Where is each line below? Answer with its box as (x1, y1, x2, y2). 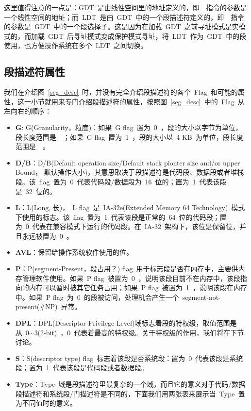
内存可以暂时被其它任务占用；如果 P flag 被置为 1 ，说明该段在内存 (29, 282, 247, 293)
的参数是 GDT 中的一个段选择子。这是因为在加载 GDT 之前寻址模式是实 (4, 21, 239, 32)
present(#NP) (15, 301, 58, 312)
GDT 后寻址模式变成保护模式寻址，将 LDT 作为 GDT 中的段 (48, 31, 247, 41)
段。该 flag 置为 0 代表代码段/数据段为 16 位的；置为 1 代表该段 (15, 176, 227, 186)
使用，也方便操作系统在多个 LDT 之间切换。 (4, 40, 148, 50)
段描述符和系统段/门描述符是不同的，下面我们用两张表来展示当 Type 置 (15, 388, 245, 398)
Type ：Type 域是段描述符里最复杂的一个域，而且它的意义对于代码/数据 (15, 379, 246, 389)
